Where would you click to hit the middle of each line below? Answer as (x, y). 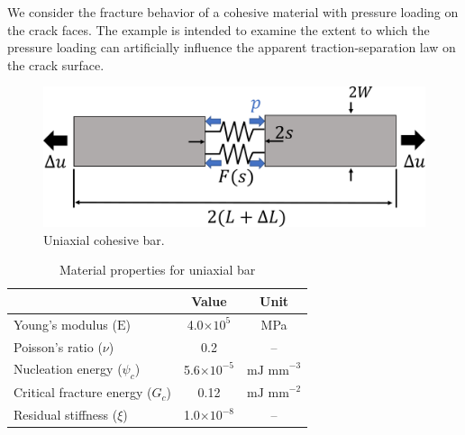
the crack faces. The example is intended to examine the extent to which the (219, 29)
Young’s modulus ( (65, 324)
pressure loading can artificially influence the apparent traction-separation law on (232, 47)
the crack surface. (56, 64)
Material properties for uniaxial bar (157, 270)
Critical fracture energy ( (83, 392)
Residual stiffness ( (66, 415)
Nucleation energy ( (68, 369)
